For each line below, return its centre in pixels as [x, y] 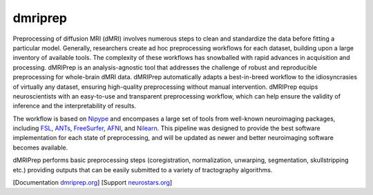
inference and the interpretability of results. [75, 106]
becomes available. [40, 147]
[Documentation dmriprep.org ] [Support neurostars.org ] [93, 183]
